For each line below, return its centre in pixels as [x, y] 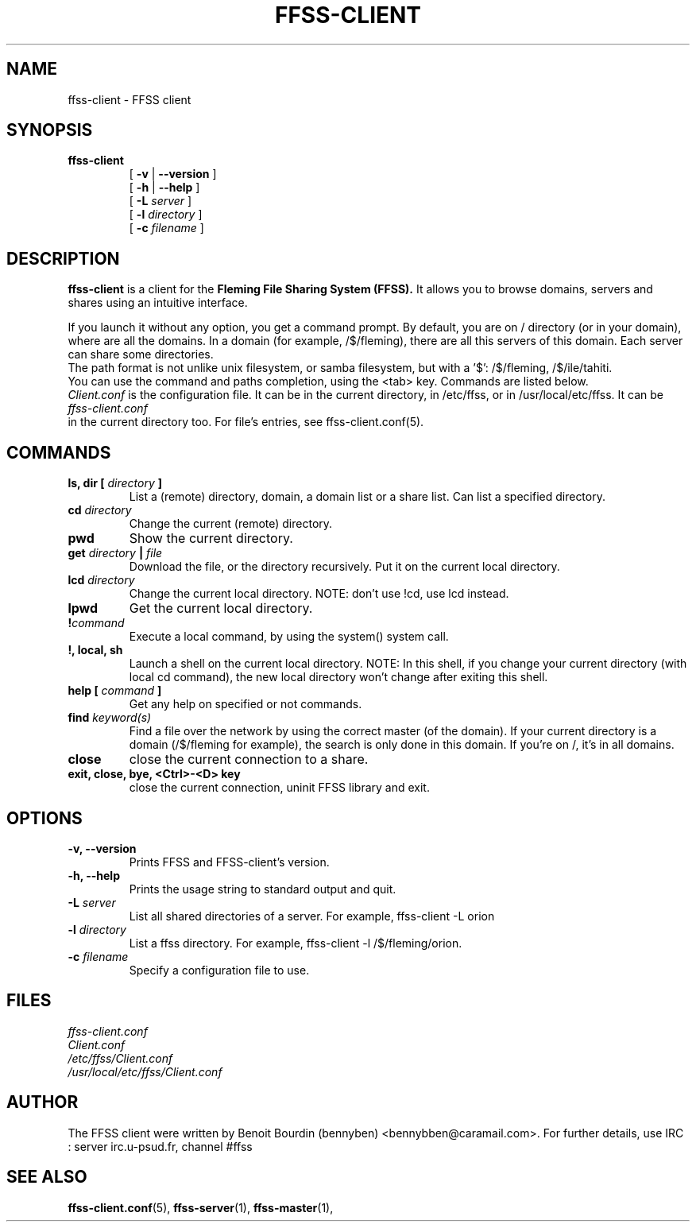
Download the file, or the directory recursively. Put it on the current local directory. [344, 567]
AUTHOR [43, 1102]
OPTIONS [44, 818]
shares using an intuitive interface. [158, 303]
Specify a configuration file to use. [219, 970]
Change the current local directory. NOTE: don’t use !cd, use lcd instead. [319, 594]
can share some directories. [141, 354]
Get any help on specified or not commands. [246, 704]
